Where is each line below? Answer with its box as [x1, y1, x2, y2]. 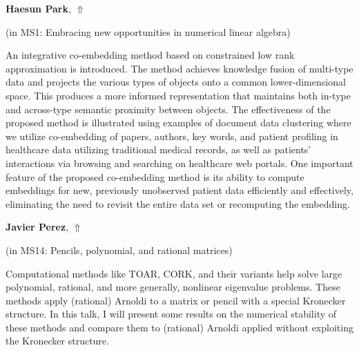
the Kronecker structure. [6, 333, 109, 348]
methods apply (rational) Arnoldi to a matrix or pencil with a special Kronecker [6, 293, 346, 307]
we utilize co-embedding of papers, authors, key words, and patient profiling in [6, 128, 338, 143]
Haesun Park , [6, 1, 71, 15]
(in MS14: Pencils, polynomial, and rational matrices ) [6, 242, 233, 257]
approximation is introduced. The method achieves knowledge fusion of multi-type [6, 61, 353, 75]
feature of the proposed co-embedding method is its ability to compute [6, 169, 304, 184]
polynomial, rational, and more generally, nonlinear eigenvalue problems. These [6, 280, 340, 294]
